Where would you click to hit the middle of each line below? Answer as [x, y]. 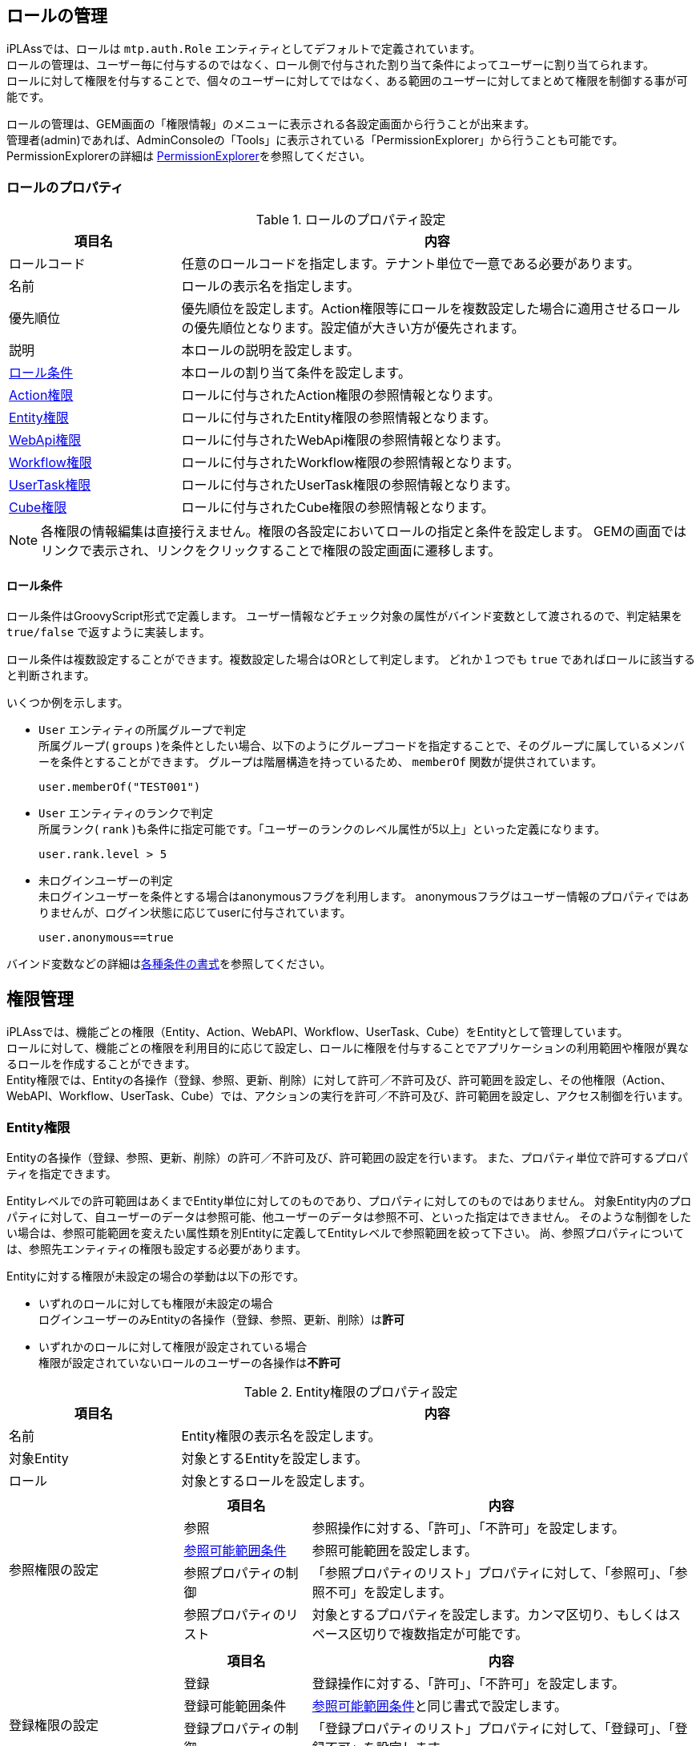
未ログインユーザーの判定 [106, 881]
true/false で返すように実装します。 [109, 632]
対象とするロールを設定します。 [277, 1480]
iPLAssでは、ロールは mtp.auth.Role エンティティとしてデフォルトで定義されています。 [244, 49]
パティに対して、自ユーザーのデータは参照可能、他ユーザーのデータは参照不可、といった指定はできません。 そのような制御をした [349, 1216]
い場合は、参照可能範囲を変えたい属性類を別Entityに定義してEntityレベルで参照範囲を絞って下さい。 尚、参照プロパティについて [346, 1232]
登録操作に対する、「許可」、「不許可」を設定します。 [469, 1683]
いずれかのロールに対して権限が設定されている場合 [173, 1346]
